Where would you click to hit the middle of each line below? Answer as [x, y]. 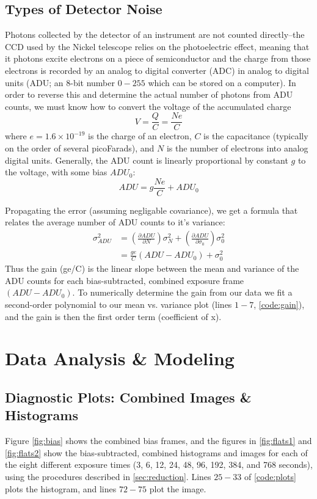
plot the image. [178, 488]
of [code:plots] [270, 476]
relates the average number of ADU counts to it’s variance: [115, 222]
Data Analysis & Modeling [120, 358]
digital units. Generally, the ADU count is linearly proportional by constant [147, 160]
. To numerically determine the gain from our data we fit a [182, 292]
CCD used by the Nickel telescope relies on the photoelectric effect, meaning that [157, 46]
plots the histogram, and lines [61, 488]
